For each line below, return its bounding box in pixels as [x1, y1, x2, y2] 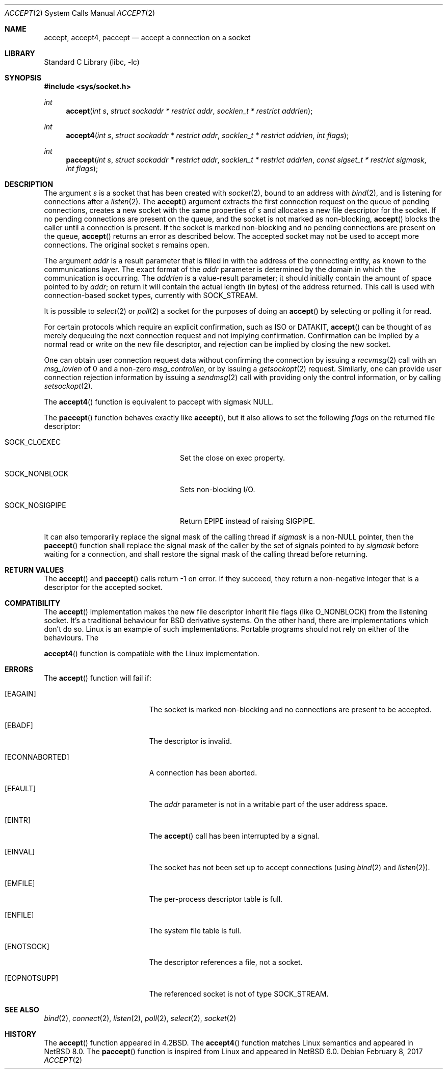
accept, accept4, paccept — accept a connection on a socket [44, 33, 251, 42]
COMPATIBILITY [5, 599, 61, 607]
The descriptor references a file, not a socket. [149, 958, 303, 967]
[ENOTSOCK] [5, 942, 49, 951]
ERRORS [5, 665, 34, 674]
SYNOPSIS [5, 73, 42, 82]
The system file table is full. [149, 926, 242, 935]
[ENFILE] [5, 910, 34, 919]
